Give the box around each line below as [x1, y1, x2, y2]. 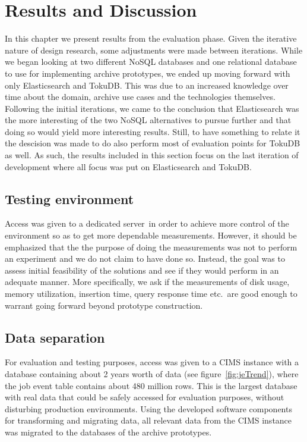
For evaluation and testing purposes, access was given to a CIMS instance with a [5, 356, 299, 368]
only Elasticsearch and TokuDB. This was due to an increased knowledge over [5, 79, 289, 91]
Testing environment [5, 189, 134, 208]
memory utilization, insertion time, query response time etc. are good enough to [5, 287, 297, 300]
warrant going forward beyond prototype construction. [5, 299, 203, 311]
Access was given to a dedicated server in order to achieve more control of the [5, 217, 289, 230]
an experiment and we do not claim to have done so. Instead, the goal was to [5, 252, 285, 265]
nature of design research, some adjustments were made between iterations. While [5, 43, 303, 56]
